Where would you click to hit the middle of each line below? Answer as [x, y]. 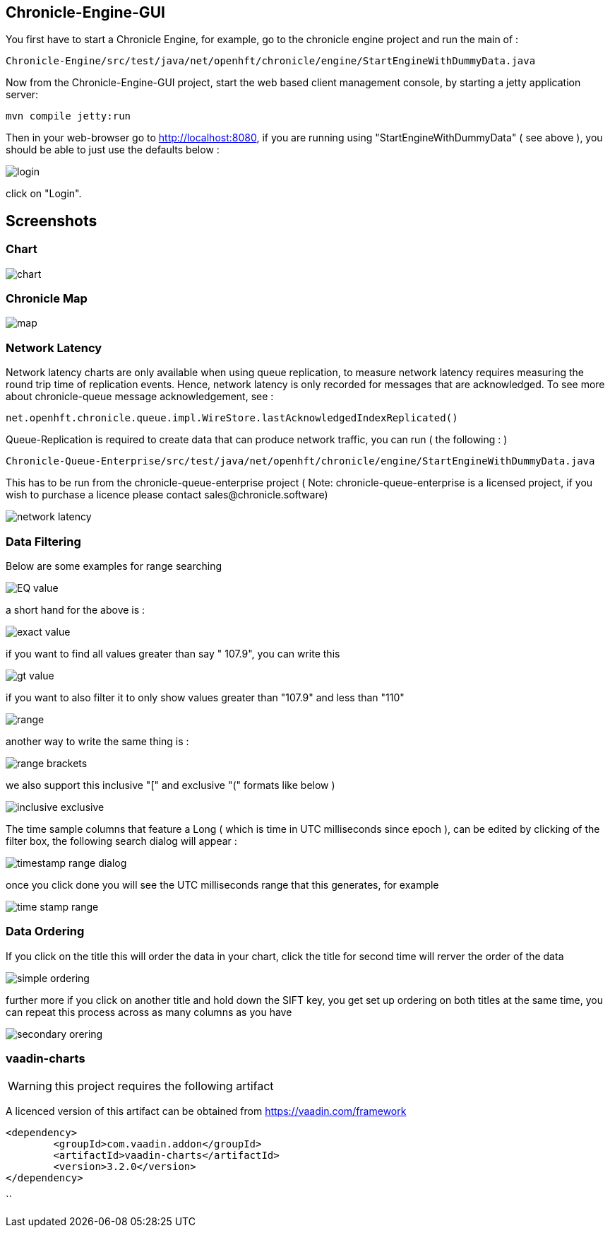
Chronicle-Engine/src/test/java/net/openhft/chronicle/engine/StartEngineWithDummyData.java [271, 61]
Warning [30, 1086]
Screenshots [52, 221]
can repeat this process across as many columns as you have [149, 1012]
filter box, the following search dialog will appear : [121, 841]
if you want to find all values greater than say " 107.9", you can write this [173, 653]
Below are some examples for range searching [114, 566]
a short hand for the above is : [76, 609]
